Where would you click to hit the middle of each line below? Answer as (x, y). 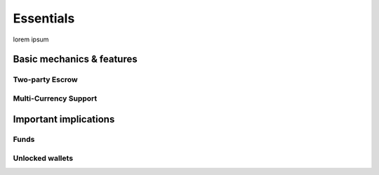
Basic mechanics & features (75, 59)
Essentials (44, 18)
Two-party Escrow (45, 79)
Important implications (64, 119)
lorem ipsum (31, 39)
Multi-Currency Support (55, 98)
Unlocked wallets (43, 158)
